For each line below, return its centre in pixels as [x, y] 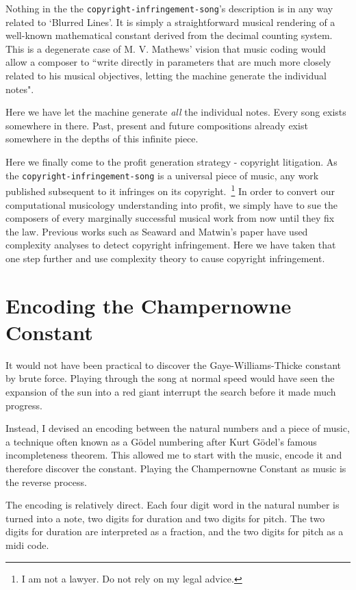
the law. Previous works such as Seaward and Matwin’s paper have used [157, 231]
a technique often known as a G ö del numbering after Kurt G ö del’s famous [161, 441]
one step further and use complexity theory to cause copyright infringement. [165, 258]
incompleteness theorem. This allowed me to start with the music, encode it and [174, 455]
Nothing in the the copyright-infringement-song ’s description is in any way [169, 8]
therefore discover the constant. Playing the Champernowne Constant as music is [176, 468]
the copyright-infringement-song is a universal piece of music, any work [162, 175]
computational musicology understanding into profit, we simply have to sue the [171, 204]
